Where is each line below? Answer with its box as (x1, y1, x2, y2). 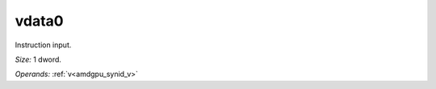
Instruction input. (15, 40, 72, 50)
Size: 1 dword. (15, 55, 62, 64)
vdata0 (15, 12, 64, 30)
